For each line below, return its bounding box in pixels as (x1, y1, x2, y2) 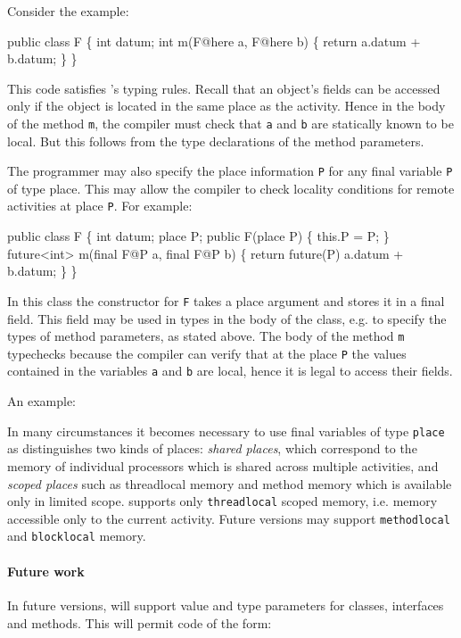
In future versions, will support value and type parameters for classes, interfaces (7, 595, 444, 614)
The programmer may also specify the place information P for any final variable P (7, 162, 453, 180)
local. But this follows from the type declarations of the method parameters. (7, 131, 424, 150)
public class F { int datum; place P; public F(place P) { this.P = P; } (7, 227, 390, 245)
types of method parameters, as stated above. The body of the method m (7, 327, 405, 345)
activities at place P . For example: (7, 196, 193, 215)
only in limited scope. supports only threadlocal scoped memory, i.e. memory (7, 492, 438, 510)
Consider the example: (7, 2, 129, 20)
